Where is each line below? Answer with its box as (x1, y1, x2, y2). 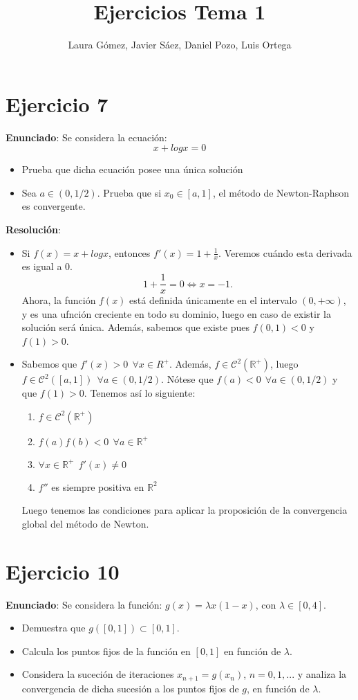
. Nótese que (161, 372, 214, 386)
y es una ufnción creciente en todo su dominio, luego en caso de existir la (21, 306, 331, 321)
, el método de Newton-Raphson (212, 185, 349, 199)
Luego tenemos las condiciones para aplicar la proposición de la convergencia (21, 503, 348, 517)
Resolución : (6, 222, 61, 237)
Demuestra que (21, 620, 86, 635)
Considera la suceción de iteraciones (21, 667, 174, 681)
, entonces (108, 245, 151, 260)
